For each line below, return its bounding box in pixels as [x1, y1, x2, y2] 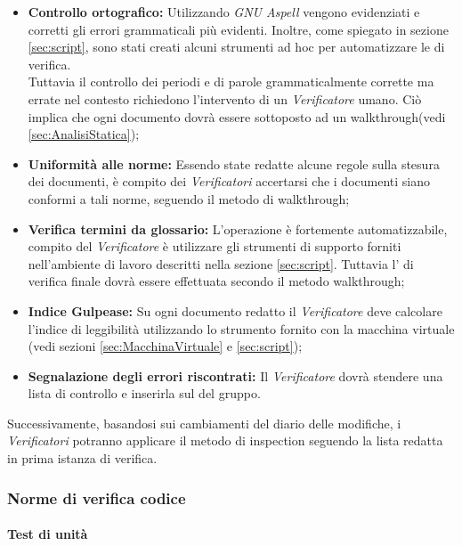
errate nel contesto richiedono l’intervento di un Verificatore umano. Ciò [28, 89, 422, 108]
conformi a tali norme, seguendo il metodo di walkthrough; [28, 189, 350, 208]
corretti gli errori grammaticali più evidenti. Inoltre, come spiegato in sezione [28, 20, 449, 38]
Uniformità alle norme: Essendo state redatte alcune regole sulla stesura [28, 154, 440, 173]
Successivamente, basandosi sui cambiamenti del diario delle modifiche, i [7, 413, 401, 432]
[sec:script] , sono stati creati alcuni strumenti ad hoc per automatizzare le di [28, 37, 445, 56]
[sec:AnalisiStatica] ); [28, 125, 140, 143]
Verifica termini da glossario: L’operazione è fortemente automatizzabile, [28, 219, 448, 238]
